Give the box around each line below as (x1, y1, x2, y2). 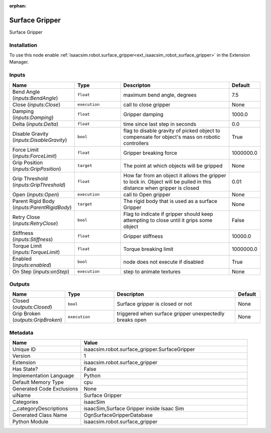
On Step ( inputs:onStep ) (12, 268, 70, 275)
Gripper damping (123, 111, 164, 118)
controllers (123, 139, 149, 146)
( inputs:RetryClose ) (12, 220, 58, 227)
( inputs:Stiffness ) (12, 236, 53, 243)
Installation (9, 42, 38, 49)
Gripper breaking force (123, 149, 178, 156)
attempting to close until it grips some (123, 216, 213, 224)
